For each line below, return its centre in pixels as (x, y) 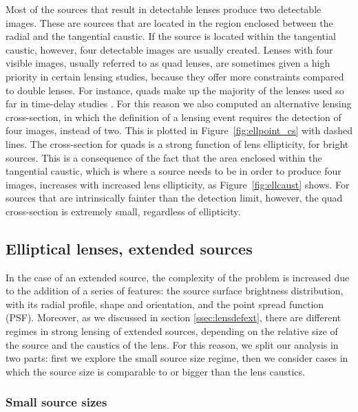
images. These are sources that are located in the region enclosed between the (169, 22)
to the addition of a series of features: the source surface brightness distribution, (175, 291)
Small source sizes (56, 402)
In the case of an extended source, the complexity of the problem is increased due (178, 277)
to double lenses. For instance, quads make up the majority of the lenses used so (175, 90)
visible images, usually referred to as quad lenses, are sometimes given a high (168, 63)
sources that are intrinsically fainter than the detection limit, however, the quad (174, 198)
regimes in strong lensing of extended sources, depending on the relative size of (172, 331)
